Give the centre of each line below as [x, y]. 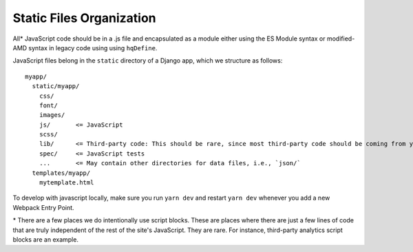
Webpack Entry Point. [44, 207]
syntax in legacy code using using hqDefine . [93, 48]
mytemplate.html [66, 183]
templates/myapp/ [61, 173]
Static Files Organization [84, 18]
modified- [341, 39]
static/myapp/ [56, 86]
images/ [52, 115]
